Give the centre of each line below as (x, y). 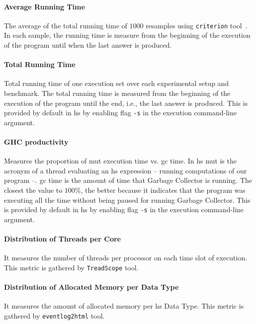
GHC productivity (36, 142)
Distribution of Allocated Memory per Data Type (91, 287)
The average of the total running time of (66, 25)
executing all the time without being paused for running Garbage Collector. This (127, 200)
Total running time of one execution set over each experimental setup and (117, 83)
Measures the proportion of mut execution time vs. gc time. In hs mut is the (120, 161)
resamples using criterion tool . (197, 25)
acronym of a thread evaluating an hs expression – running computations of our (126, 170)
